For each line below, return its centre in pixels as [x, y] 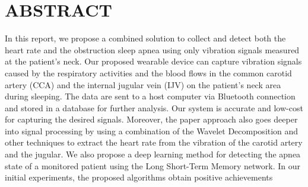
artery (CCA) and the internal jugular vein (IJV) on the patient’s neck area [143, 84]
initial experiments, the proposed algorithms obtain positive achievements [139, 177]
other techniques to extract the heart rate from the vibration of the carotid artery [154, 142]
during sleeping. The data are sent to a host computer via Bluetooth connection [150, 96]
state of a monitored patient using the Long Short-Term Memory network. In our [153, 165]
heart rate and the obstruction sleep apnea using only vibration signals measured [152, 49]
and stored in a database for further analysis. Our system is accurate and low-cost [154, 107]
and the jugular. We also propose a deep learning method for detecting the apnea [153, 154]
